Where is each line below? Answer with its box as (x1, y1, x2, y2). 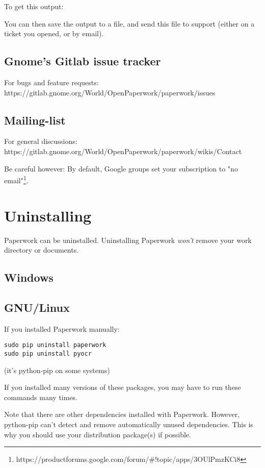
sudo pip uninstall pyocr (4, 350, 92, 357)
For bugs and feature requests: (4, 77, 99, 87)
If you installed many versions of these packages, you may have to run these (4, 382, 241, 392)
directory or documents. (4, 244, 79, 255)
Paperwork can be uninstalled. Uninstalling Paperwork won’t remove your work (4, 234, 252, 245)
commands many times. (4, 391, 78, 402)
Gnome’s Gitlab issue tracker (4, 53, 161, 69)
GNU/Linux (4, 299, 70, 315)
